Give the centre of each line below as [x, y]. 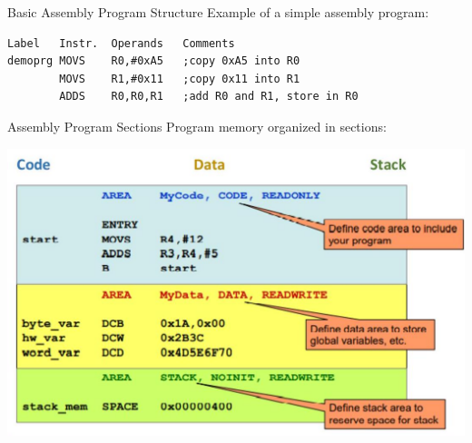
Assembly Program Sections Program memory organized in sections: [197, 126]
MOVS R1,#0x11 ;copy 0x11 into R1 [180, 79]
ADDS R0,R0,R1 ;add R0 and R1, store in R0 [209, 97]
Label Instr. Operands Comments [121, 43]
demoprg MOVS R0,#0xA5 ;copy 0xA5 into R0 [154, 61]
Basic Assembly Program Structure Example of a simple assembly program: [218, 12]
